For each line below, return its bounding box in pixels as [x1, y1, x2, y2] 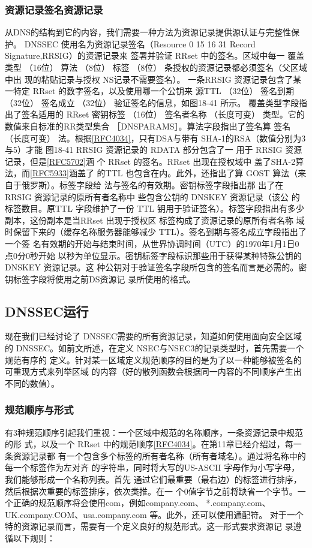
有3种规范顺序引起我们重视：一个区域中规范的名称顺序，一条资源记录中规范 [5, 426, 303, 438]
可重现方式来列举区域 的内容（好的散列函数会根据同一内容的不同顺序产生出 [5, 365, 302, 378]
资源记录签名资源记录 [5, 2, 103, 17]
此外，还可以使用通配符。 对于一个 [166, 508, 304, 520]
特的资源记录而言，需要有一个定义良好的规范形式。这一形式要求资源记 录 [5, 520, 293, 532]
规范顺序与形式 [5, 402, 74, 417]
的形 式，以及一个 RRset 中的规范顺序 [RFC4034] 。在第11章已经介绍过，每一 [5, 438, 302, 450]
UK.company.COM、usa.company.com [5, 508, 147, 520]
